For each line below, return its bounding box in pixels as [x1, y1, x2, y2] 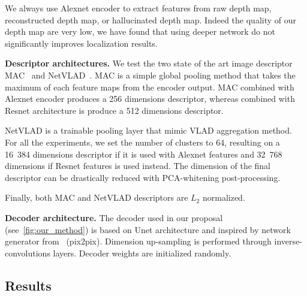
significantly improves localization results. [5, 37, 158, 49]
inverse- [274, 235, 302, 247]
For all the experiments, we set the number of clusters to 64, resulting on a [5, 135, 280, 148]
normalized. [202, 191, 245, 204]
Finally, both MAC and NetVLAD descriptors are [5, 191, 188, 204]
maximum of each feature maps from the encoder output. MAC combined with [5, 80, 294, 93]
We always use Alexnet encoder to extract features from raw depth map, [5, 2, 272, 14]
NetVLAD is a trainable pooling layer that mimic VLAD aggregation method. [5, 124, 292, 137]
